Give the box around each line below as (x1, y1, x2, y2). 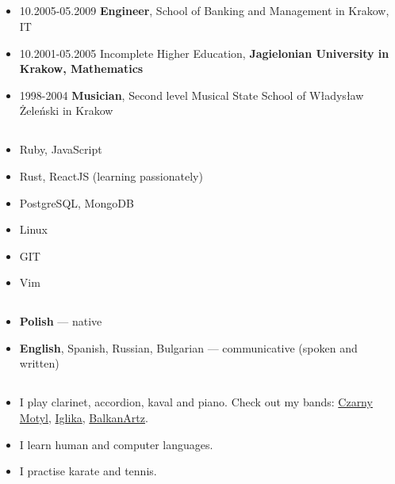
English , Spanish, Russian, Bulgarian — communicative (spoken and (19, 339, 358, 356)
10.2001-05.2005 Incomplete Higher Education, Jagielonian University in (19, 44, 389, 61)
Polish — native (19, 313, 102, 330)
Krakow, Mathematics (19, 60, 144, 77)
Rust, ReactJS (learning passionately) (19, 167, 203, 184)
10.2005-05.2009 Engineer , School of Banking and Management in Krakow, (19, 2, 389, 19)
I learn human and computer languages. (19, 436, 213, 452)
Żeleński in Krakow (19, 102, 113, 119)
